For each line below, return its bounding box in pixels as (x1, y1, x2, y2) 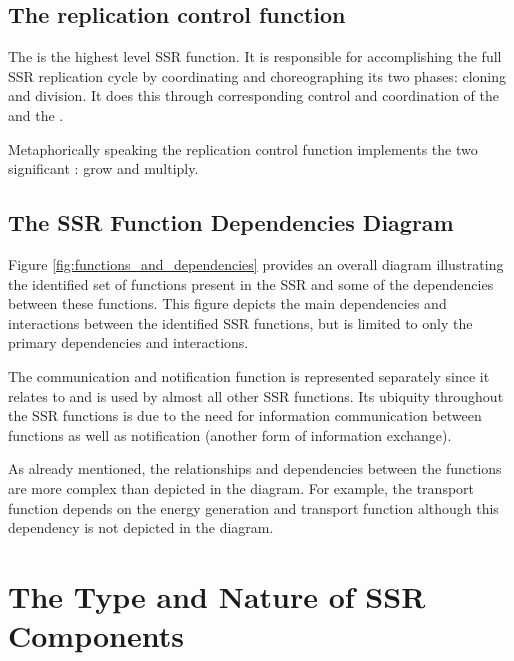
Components (8, 615, 184, 656)
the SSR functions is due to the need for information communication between (8, 405, 482, 426)
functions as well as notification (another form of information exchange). (8, 424, 452, 445)
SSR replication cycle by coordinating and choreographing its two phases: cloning (8, 65, 507, 86)
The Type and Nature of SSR (8, 575, 426, 616)
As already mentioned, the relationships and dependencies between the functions (8, 458, 502, 479)
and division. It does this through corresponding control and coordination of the (8, 85, 499, 106)
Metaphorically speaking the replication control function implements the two (8, 138, 478, 159)
